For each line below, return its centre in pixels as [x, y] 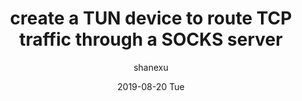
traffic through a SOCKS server [151, 39]
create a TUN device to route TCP [151, 18]
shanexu [151, 67]
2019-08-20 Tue [151, 86]
